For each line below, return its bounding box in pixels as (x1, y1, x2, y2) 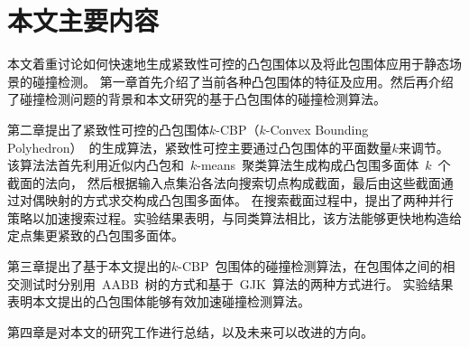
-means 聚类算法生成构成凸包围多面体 (197, 155, 419, 174)
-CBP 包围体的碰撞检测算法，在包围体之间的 (178, 257, 443, 276)
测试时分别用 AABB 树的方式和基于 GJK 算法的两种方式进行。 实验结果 (19, 274, 454, 293)
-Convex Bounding (265, 119, 369, 138)
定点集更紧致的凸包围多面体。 (7, 226, 184, 245)
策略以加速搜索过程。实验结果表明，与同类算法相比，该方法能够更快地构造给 (7, 208, 462, 227)
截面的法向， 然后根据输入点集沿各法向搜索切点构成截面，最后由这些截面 (7, 173, 441, 192)
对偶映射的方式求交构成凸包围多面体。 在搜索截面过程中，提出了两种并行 (19, 191, 454, 210)
